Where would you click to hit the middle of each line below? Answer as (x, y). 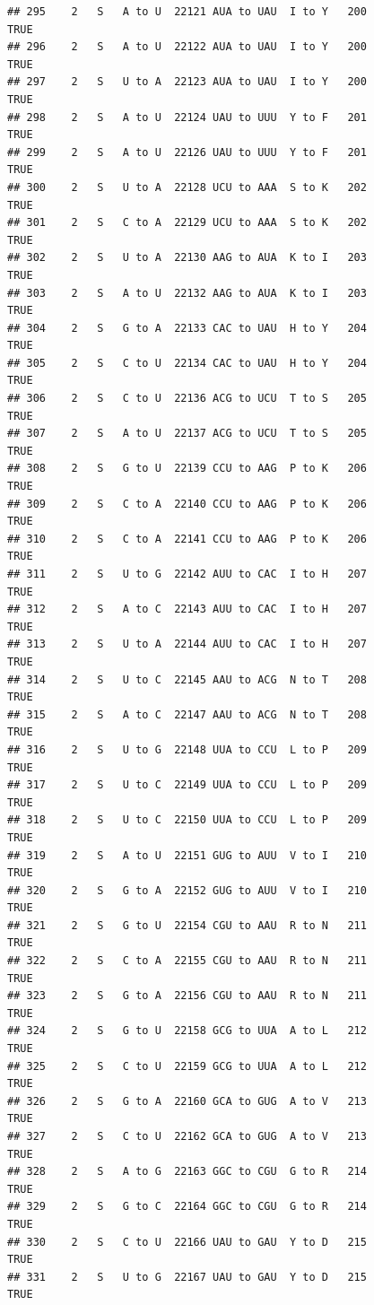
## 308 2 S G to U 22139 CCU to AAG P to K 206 (187, 469)
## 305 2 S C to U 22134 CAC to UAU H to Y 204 (187, 363)
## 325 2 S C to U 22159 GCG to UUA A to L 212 (187, 1066)
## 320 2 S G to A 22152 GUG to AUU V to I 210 (187, 890)
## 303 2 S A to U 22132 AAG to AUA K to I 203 (187, 293)
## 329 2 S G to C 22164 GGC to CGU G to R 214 (187, 1207)
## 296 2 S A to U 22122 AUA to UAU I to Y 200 (187, 47)
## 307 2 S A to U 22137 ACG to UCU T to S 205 (187, 434)
